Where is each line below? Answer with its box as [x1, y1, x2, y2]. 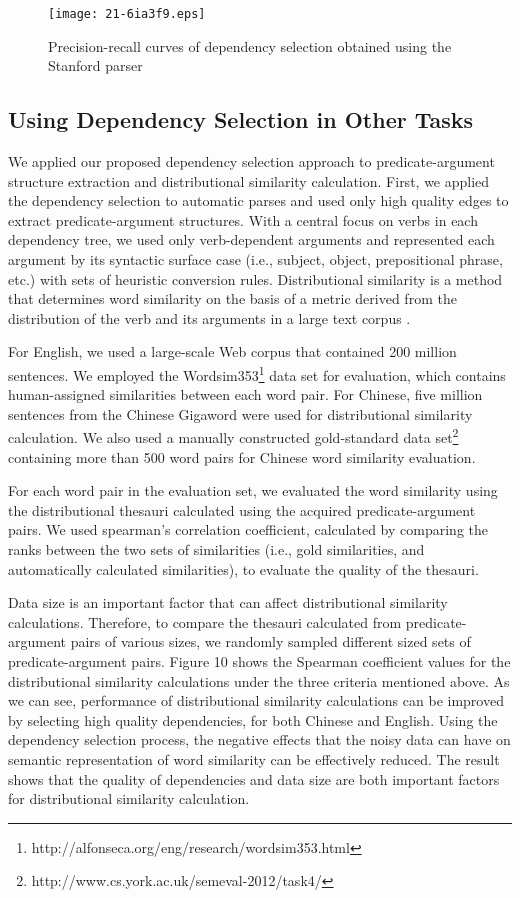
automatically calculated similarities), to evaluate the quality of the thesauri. [8, 558, 479, 579]
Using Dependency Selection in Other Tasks [8, 104, 474, 135]
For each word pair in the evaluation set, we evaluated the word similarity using [8, 480, 498, 501]
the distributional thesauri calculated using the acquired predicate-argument [8, 499, 476, 520]
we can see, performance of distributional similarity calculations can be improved [8, 690, 504, 711]
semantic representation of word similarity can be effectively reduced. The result [8, 748, 500, 769]
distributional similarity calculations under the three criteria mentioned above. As [8, 670, 510, 691]
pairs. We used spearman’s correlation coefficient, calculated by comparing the [8, 519, 488, 540]
